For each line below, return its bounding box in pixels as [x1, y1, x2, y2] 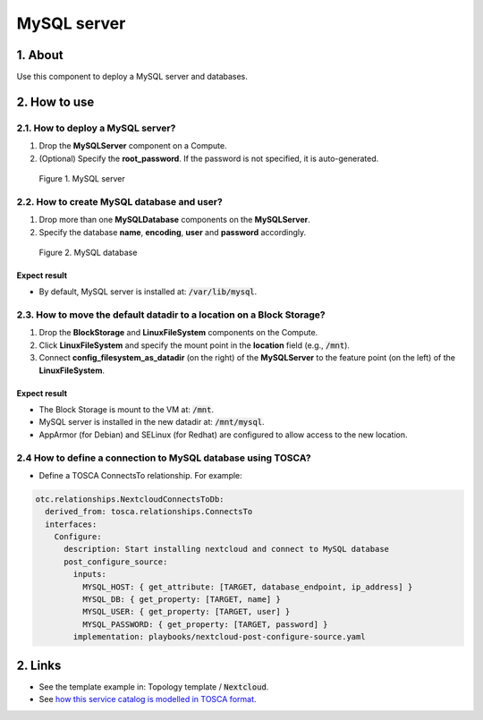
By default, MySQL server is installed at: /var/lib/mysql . [38, 286, 258, 297]
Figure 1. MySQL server [38, 174, 125, 183]
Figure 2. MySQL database [38, 247, 138, 258]
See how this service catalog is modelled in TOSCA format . [38, 694, 257, 705]
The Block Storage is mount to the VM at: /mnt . [38, 404, 215, 415]
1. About [16, 47, 64, 63]
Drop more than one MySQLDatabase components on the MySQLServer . [38, 215, 310, 225]
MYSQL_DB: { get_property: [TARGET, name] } [81, 595, 281, 605]
